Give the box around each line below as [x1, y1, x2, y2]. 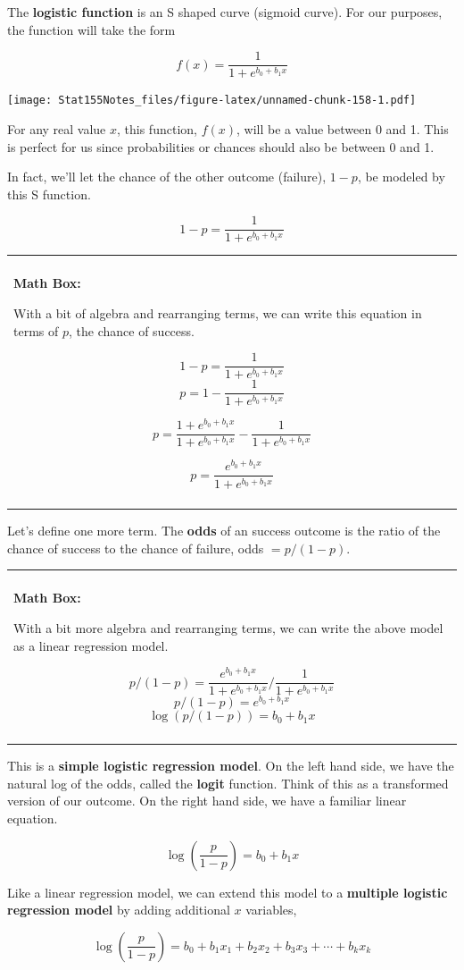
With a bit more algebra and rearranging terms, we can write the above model [13, 619, 443, 637]
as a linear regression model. [13, 636, 169, 654]
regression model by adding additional [7, 900, 230, 919]
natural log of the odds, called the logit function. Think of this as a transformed [7, 773, 449, 792]
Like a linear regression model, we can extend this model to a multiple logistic [7, 882, 448, 901]
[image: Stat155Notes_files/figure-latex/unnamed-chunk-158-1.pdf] [7, 94, 417, 107]
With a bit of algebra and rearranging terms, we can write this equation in [13, 303, 422, 322]
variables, [245, 900, 297, 919]
